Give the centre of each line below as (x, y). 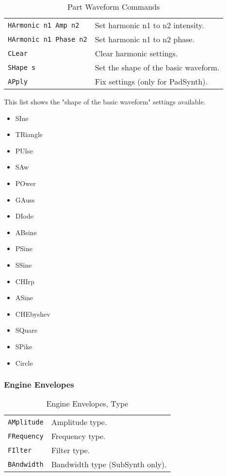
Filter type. (71, 450)
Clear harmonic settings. (136, 53)
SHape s (22, 67)
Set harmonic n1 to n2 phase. (145, 39)
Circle (24, 363)
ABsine (26, 232)
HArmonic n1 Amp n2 (44, 25)
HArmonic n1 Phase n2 (48, 39)
